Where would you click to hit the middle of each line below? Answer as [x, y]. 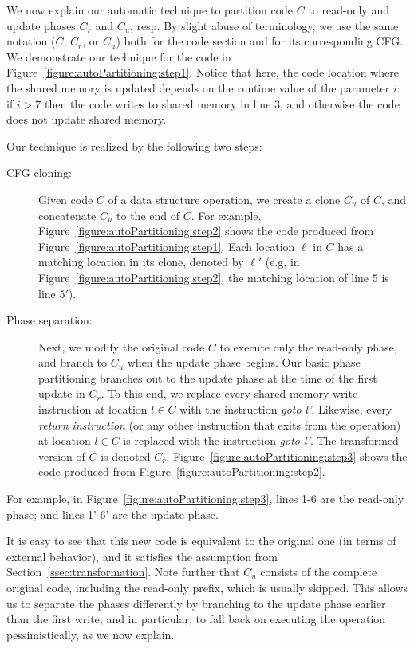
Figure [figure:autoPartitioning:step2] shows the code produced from [206, 231]
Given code [66, 199]
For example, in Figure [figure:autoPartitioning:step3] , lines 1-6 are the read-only [205, 499]
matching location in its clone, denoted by [141, 262]
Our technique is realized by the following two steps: [134, 145]
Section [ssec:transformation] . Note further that [123, 572]
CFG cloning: [39, 173]
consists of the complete [319, 572]
